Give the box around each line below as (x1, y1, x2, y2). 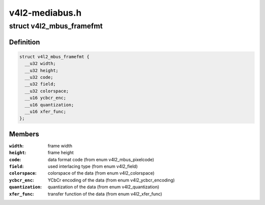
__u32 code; (25, 74, 53, 80)
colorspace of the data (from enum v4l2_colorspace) (48, 170, 155, 176)
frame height (48, 150, 74, 155)
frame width (48, 143, 73, 149)
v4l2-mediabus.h (9, 7, 82, 18)
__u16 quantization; (25, 102, 74, 107)
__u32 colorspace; (25, 88, 69, 94)
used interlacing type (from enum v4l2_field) (48, 163, 138, 169)
